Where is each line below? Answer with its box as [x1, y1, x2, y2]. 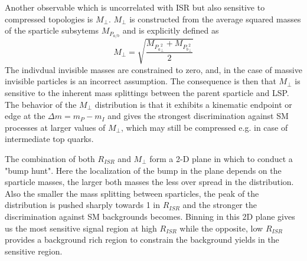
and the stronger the [182, 199, 257, 211]
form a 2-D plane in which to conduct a [149, 152, 293, 164]
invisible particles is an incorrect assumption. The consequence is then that [5, 75, 276, 87]
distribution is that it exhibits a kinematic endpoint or [94, 98, 292, 110]
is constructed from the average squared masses [129, 12, 301, 25]
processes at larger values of [5, 121, 106, 133]
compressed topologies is [5, 12, 93, 25]
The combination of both [5, 152, 95, 164]
